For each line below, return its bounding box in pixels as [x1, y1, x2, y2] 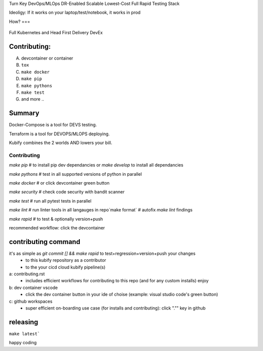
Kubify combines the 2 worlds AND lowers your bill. [9, 140, 113, 146]
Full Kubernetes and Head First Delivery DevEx [9, 30, 103, 36]
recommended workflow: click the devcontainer [9, 225, 105, 230]
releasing [9, 318, 38, 326]
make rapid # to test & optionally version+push [9, 216, 103, 222]
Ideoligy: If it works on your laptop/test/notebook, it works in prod [9, 10, 141, 16]
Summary [9, 109, 39, 117]
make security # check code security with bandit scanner [9, 189, 125, 195]
